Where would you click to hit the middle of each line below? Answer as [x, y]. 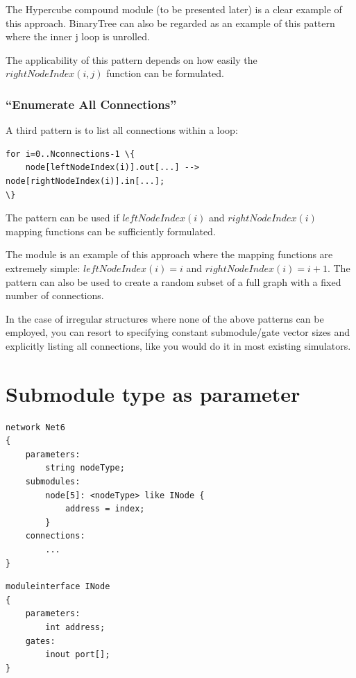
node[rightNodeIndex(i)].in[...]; [85, 181]
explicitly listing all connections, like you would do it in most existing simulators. [178, 345]
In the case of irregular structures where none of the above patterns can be [165, 318]
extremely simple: [43, 268]
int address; [75, 627]
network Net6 [35, 427]
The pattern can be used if [62, 218]
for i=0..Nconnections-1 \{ [70, 154]
